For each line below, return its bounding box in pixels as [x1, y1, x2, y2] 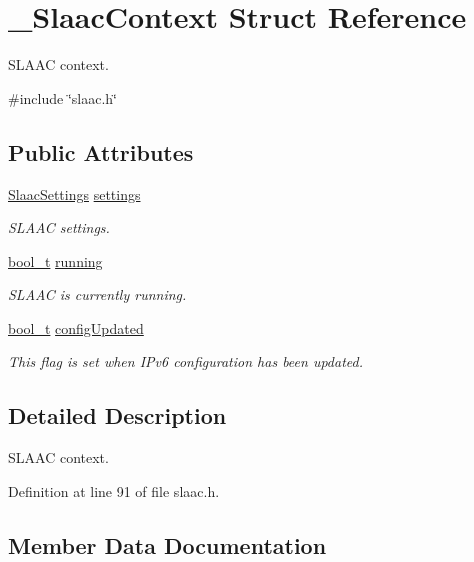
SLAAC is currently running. [8, 284, 187, 305]
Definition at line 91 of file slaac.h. [8, 480, 220, 501]
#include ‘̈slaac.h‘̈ [8, 87, 117, 108]
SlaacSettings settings [8, 183, 141, 204]
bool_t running [8, 250, 103, 271]
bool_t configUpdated [8, 317, 144, 338]
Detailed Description [8, 400, 227, 431]
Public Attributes [8, 136, 194, 167]
